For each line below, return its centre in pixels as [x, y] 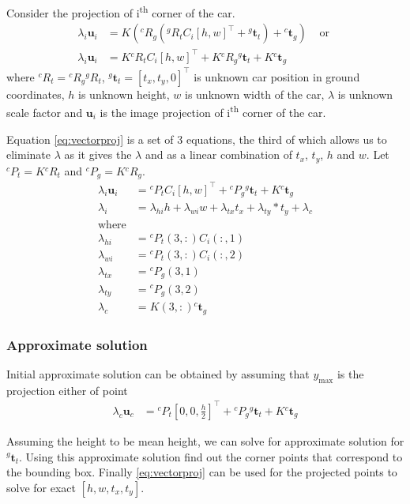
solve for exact [41, 487]
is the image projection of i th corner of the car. [213, 111]
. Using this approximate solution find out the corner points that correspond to [211, 456]
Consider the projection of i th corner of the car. [121, 11]
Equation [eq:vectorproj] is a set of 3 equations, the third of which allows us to [197, 139]
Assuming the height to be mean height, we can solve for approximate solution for [205, 440]
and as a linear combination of [218, 154]
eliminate [28, 154]
